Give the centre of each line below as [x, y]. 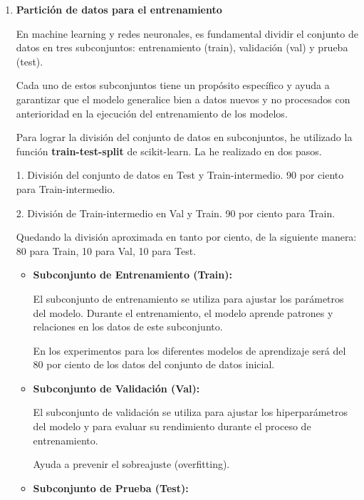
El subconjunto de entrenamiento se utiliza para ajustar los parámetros [188, 298]
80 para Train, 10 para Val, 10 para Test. [106, 250]
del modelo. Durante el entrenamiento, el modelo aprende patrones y [183, 312]
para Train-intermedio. [66, 188]
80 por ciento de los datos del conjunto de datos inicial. [154, 364]
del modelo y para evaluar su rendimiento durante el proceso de [172, 426]
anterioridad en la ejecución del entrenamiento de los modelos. [152, 113]
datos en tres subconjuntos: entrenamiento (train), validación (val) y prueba [182, 47]
